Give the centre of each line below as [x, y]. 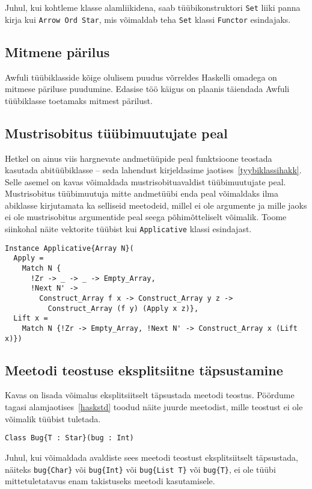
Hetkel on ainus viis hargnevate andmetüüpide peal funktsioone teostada [139, 158]
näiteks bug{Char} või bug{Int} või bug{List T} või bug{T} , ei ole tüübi [140, 469]
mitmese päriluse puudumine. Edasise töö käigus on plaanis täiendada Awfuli [147, 89]
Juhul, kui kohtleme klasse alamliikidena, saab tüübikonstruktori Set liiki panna [153, 7]
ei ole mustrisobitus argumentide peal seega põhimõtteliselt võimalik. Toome [146, 217]
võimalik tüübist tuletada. [53, 418]
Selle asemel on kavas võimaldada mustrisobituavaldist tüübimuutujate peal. [145, 181]
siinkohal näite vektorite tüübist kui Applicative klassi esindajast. [128, 229]
